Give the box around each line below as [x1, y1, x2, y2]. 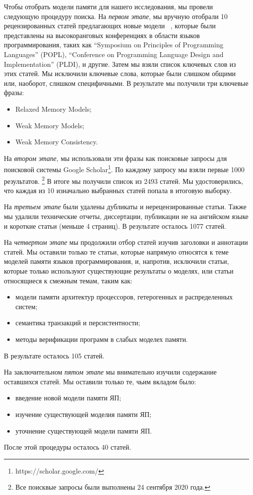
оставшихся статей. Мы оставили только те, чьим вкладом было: [4, 376, 197, 386]
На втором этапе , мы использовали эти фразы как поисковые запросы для [4, 153, 227, 163]
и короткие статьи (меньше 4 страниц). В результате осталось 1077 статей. [4, 220, 226, 231]
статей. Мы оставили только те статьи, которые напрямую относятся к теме [4, 246, 229, 257]
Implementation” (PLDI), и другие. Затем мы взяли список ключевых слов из [4, 59, 236, 69]
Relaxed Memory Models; [15, 103, 92, 114]
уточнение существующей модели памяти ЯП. [15, 425, 152, 436]
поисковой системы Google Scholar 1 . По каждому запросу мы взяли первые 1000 [4, 163, 245, 174]
